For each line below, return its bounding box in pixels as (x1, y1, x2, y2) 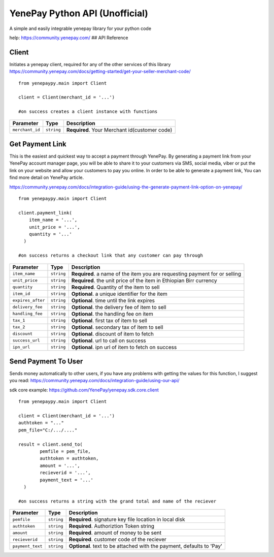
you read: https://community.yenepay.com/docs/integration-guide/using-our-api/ (9, 378, 180, 384)
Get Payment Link (9, 140, 66, 148)
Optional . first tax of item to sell (71, 317, 147, 324)
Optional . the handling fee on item (71, 310, 153, 317)
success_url (12, 338, 40, 343)
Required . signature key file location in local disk (68, 516, 185, 523)
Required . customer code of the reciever (68, 536, 167, 543)
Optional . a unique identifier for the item (71, 290, 167, 297)
